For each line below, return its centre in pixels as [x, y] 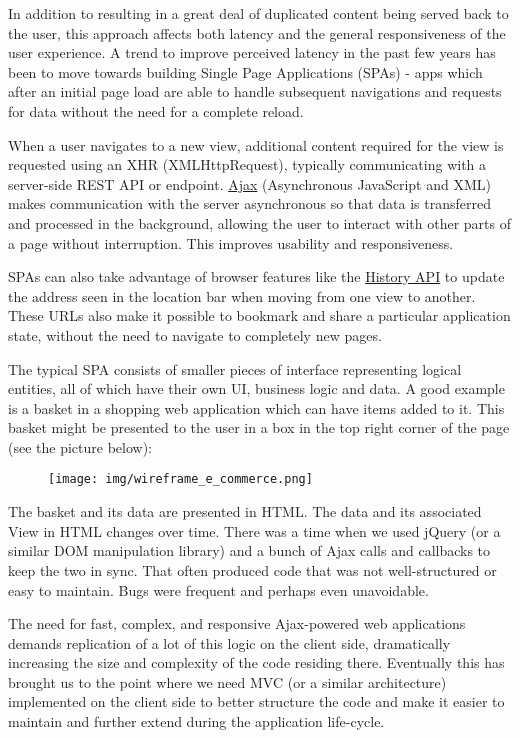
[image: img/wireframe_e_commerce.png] [180, 479]
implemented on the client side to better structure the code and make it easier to [256, 701]
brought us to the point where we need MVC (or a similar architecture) [227, 681]
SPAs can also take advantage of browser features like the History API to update [256, 276]
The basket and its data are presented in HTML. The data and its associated [245, 511]
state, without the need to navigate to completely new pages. [195, 334]
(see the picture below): [80, 446]
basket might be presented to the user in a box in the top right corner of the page [259, 427]
